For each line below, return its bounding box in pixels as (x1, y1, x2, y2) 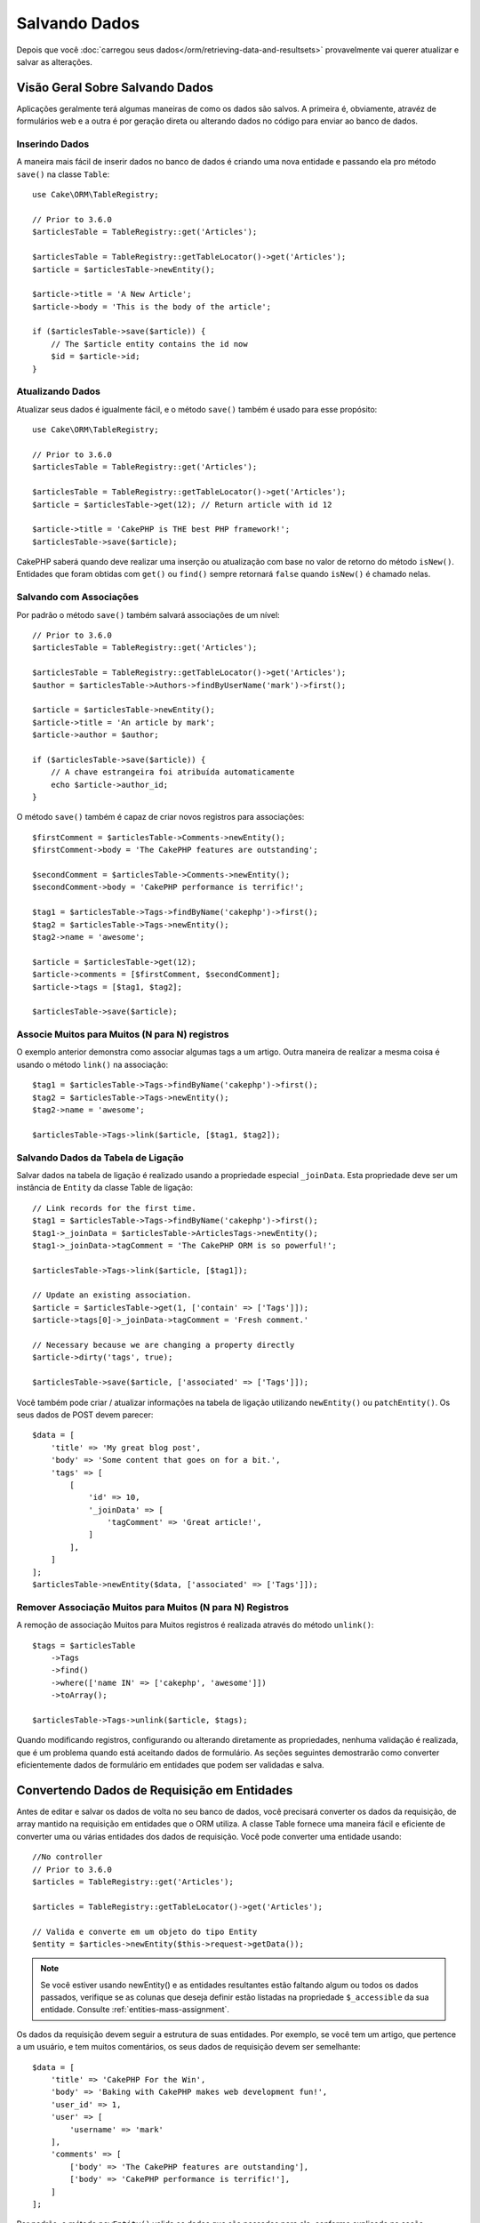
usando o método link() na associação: (16, 1059, 169, 1070)
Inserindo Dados (16, 138, 90, 150)
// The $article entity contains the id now (50, 339, 248, 349)
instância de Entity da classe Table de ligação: (16, 1183, 193, 1193)
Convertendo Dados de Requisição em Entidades (16, 1783, 293, 1798)
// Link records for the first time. (32, 1203, 197, 1213)
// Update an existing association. (32, 1290, 192, 1300)
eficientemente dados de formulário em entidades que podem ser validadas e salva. (16, 1760, 324, 1770)
